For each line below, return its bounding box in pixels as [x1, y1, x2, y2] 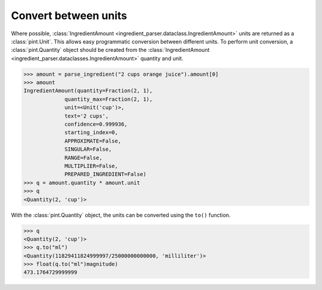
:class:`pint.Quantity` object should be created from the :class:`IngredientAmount [11, 47, 210, 54]
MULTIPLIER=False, [64, 163, 119, 169]
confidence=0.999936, [64, 121, 128, 128]
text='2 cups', [64, 112, 109, 119]
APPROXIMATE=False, [64, 137, 122, 144]
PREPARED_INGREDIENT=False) [64, 171, 147, 178]
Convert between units [11, 9, 128, 22]
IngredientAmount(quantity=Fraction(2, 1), [23, 87, 153, 94]
